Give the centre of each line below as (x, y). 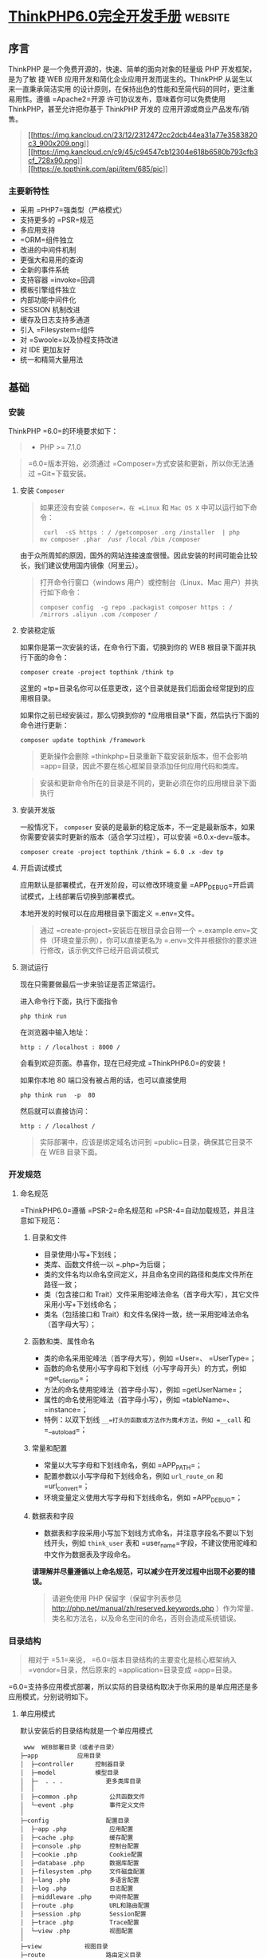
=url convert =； (67, 1487)
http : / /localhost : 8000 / (70, 1047)
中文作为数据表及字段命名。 (89, 1554)
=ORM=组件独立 (47, 240)
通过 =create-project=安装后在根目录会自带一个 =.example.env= (145, 930)
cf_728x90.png (53, 160)
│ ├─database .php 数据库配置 (79, 1863)
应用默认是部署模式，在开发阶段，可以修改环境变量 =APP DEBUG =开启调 (137, 886)
